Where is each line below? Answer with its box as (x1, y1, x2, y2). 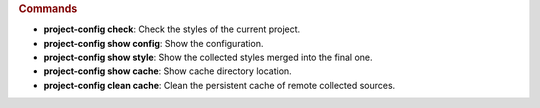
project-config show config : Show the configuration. (43, 37, 264, 49)
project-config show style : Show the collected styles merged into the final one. (43, 51, 374, 64)
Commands (18, 2, 78, 15)
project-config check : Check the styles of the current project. (43, 23, 301, 35)
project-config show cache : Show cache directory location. (43, 65, 292, 77)
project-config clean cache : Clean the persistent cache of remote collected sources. (43, 79, 396, 91)
